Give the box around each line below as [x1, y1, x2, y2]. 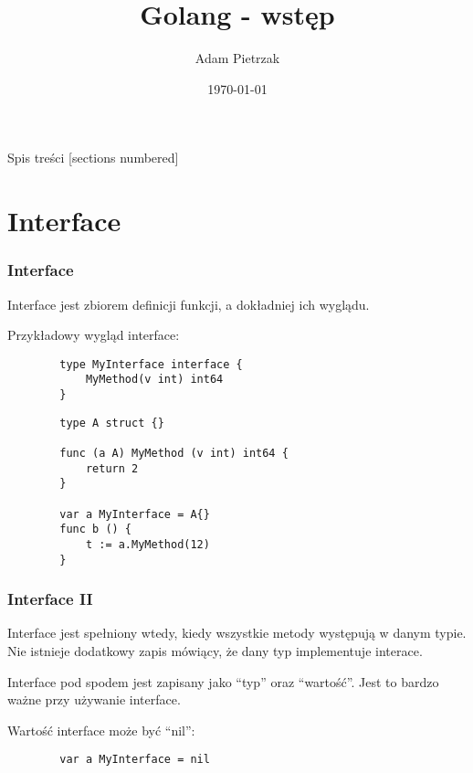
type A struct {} [59, 416, 164, 429]
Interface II [7, 588, 93, 610]
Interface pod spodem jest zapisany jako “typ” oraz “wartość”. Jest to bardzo [7, 672, 439, 691]
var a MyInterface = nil [59, 753, 210, 767]
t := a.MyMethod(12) [85, 537, 210, 551]
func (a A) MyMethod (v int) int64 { [59, 446, 289, 460]
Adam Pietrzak [194, 48, 280, 68]
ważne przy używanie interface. [7, 690, 181, 709]
